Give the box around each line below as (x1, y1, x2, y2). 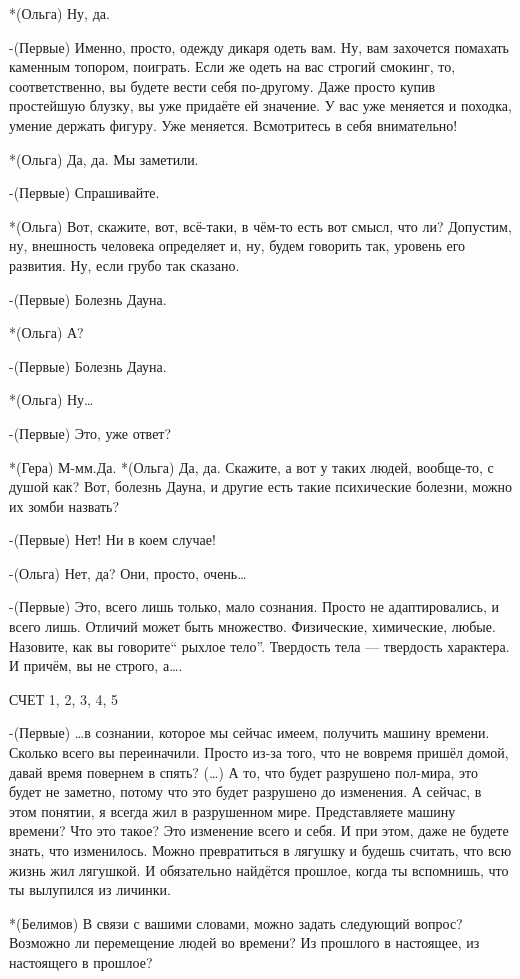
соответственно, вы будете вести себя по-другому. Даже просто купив (9, 75, 436, 96)
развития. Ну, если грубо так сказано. (9, 254, 240, 275)
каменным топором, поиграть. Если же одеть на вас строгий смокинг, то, (9, 56, 456, 77)
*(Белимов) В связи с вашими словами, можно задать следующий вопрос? (9, 912, 463, 933)
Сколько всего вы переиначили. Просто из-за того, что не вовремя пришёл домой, (9, 742, 509, 763)
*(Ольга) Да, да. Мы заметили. (9, 148, 199, 169)
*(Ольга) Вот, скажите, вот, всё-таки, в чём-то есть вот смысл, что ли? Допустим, (9, 215, 512, 236)
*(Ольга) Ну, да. (9, 3, 110, 23)
